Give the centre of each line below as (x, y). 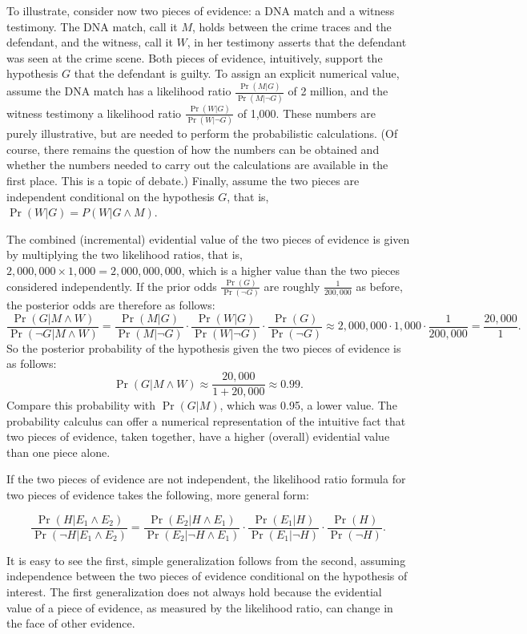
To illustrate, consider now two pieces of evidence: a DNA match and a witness (201, 10)
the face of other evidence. (71, 623)
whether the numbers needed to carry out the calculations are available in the (197, 165)
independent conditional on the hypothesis (111, 196)
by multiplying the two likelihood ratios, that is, (125, 254)
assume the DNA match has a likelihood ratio (119, 91)
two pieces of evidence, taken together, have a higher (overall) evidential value (198, 436)
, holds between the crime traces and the (292, 26)
